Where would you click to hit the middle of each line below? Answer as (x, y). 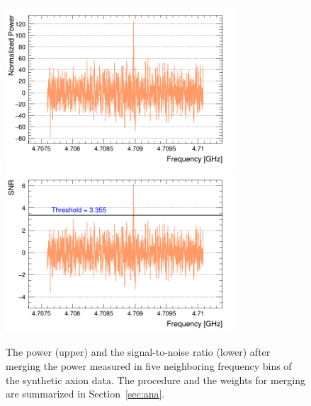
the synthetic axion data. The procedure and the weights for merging (156, 379)
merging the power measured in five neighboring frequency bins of (149, 365)
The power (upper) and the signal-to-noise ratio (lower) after (138, 352)
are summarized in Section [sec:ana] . (85, 394)
